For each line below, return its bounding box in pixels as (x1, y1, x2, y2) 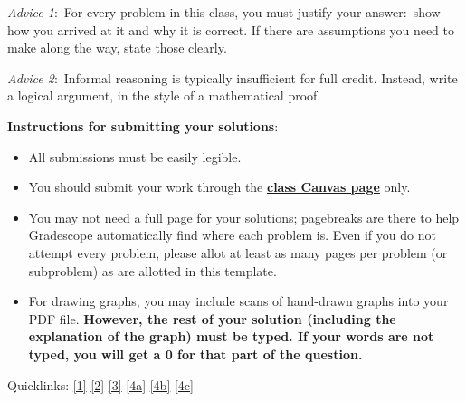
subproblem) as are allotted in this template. (28, 261, 277, 280)
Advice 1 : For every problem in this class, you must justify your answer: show (7, 3, 441, 21)
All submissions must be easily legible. (28, 147, 242, 166)
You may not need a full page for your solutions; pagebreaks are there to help (28, 207, 460, 226)
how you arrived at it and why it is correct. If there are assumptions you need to (7, 20, 455, 39)
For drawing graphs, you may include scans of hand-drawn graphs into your (28, 291, 449, 310)
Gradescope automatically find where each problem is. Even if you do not (28, 225, 436, 244)
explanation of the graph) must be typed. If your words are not (28, 327, 434, 346)
